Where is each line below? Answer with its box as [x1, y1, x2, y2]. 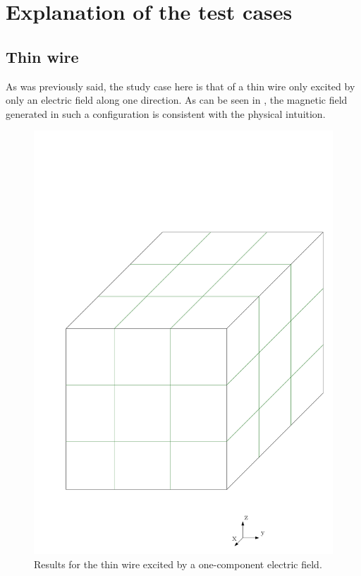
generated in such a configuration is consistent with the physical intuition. [6, 106, 326, 121]
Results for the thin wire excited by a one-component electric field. [34, 556, 322, 571]
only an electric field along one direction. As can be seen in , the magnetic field [6, 92, 348, 107]
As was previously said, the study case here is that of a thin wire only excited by [6, 78, 355, 93]
